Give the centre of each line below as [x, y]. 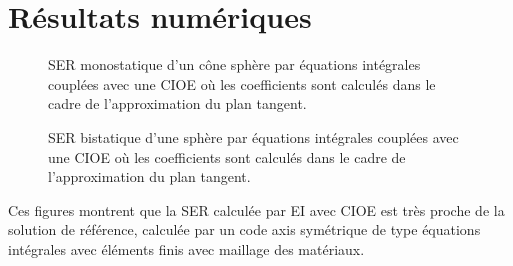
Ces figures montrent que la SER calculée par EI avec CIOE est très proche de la [256, 209]
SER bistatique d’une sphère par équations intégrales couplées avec [253, 136]
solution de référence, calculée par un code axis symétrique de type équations [244, 229]
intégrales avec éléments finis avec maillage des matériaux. [186, 248]
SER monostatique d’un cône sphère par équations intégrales [234, 64]
